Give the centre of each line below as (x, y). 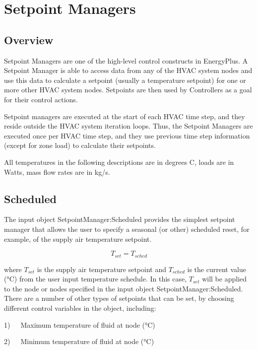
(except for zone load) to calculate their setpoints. (80, 145)
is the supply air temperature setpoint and (101, 269)
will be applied (225, 279)
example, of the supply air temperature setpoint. (78, 239)
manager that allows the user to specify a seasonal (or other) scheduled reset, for (127, 229)
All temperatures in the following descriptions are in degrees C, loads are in (119, 162)
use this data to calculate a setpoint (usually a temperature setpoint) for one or (125, 80)
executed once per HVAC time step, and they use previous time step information (127, 135)
